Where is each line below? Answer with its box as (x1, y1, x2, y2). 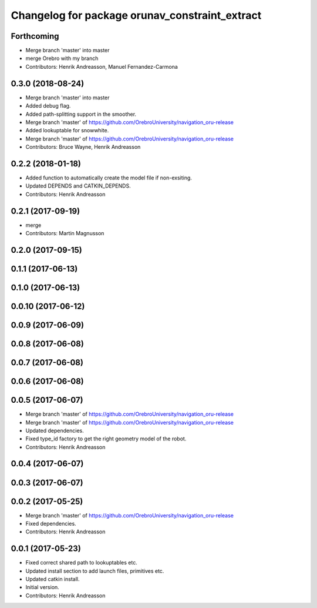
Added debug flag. (25, 102, 71, 109)
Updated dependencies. (25, 427, 85, 434)
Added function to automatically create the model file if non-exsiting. (25, 174, 192, 181)
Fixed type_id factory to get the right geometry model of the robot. (25, 435, 187, 442)
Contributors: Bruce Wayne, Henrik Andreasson (25, 143, 141, 151)
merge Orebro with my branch (25, 55, 99, 62)
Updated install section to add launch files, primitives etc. (25, 567, 164, 574)
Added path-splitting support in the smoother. (25, 111, 137, 118)
